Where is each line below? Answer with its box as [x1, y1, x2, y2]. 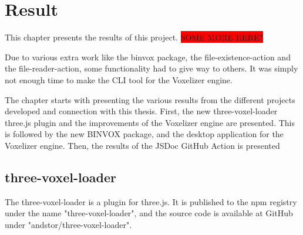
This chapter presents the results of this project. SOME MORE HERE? [5, 31, 264, 43]
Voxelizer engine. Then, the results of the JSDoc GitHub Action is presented [5, 139, 280, 151]
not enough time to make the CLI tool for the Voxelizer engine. [5, 73, 233, 86]
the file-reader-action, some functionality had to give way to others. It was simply [5, 62, 298, 74]
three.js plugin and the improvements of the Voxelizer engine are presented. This [5, 116, 295, 128]
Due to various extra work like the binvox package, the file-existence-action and [5, 50, 291, 63]
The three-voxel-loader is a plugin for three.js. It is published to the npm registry [5, 195, 297, 207]
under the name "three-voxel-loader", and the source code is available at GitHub [5, 207, 293, 219]
